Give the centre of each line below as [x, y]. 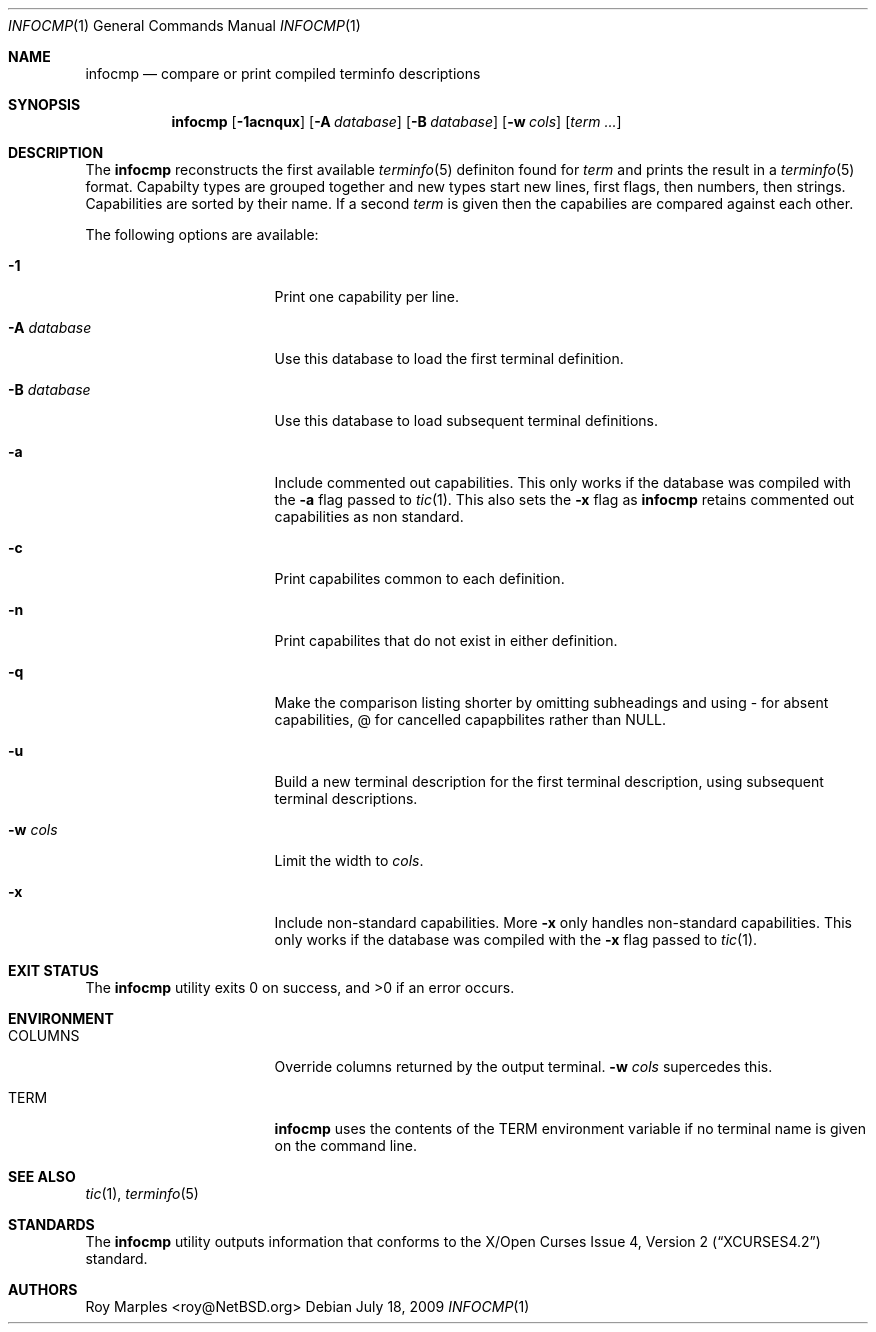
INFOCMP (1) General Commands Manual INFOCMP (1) [184, 25]
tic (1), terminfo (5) [142, 1193]
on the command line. [345, 1145]
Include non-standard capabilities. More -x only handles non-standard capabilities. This [563, 922]
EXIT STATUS [53, 970]
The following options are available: [202, 234]
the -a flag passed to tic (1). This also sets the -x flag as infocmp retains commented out [564, 499]
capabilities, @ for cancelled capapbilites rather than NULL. [470, 719]
